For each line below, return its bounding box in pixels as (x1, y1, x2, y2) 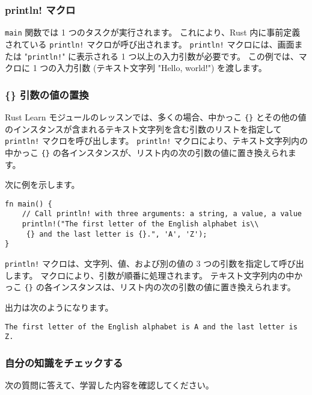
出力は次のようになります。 (5, 300, 114, 313)
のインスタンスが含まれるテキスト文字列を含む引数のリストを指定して (5, 122, 282, 135)
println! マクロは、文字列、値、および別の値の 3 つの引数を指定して (5, 257, 279, 270)
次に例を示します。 (5, 178, 80, 191)
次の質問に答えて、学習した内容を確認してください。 (5, 379, 214, 391)
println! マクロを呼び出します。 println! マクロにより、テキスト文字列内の (5, 134, 308, 147)
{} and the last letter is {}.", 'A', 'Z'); (26, 229, 207, 238)
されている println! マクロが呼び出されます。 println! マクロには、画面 (5, 37, 295, 50)
